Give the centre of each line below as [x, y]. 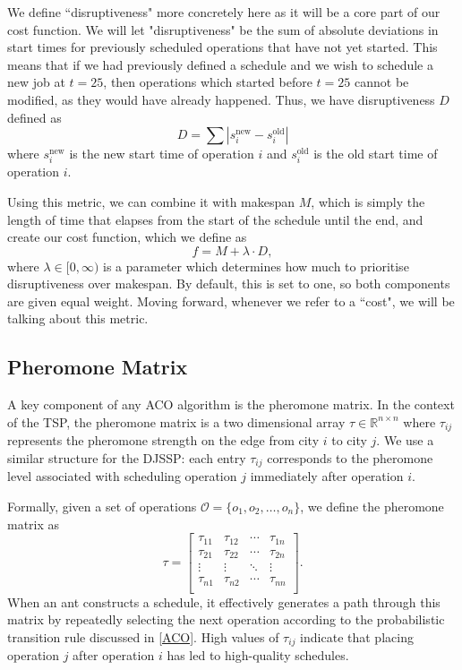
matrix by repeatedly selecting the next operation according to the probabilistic [226, 619]
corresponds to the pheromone [350, 457]
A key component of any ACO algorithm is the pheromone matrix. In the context [231, 404]
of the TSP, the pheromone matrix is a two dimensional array [176, 421]
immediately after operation [327, 476]
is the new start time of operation [162, 154]
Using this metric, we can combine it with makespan [151, 201]
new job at [36, 82]
